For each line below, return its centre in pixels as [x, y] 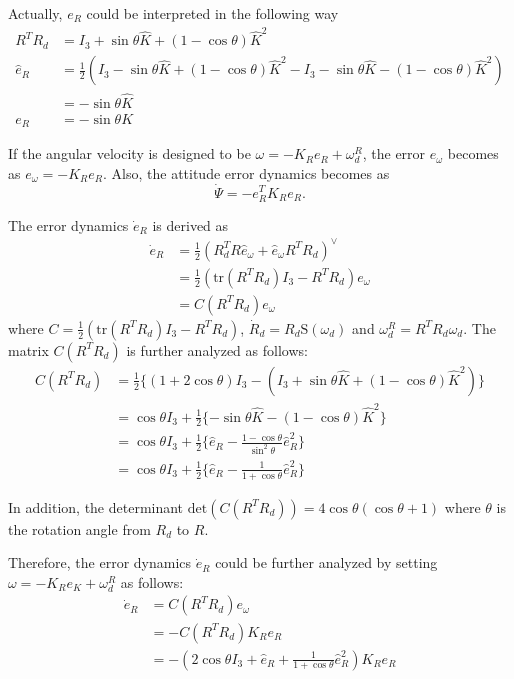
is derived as [190, 224]
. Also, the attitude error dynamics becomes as [246, 172]
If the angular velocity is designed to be [129, 153]
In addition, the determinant [96, 506]
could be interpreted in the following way [212, 13]
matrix [28, 349]
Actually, [35, 13]
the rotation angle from [79, 528]
